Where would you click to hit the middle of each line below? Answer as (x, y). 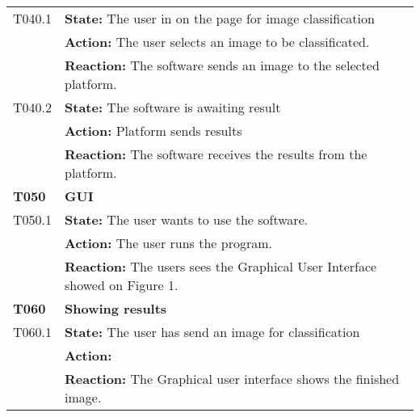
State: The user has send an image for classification (212, 332)
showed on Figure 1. (122, 285)
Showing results (116, 308)
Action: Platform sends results (153, 131)
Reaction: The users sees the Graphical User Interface (221, 266)
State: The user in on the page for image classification (220, 18)
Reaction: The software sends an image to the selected (222, 65)
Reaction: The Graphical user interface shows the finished (232, 379)
